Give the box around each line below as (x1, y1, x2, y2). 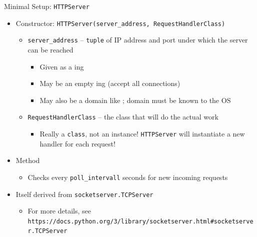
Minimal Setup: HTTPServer (4, 1, 89, 11)
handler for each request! (39, 138, 115, 148)
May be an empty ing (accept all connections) (39, 78, 180, 88)
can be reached (27, 44, 73, 54)
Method (15, 155, 40, 165)
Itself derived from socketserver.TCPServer (15, 188, 153, 199)
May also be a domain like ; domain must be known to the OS (39, 94, 231, 105)
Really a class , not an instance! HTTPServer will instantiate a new (39, 128, 245, 138)
